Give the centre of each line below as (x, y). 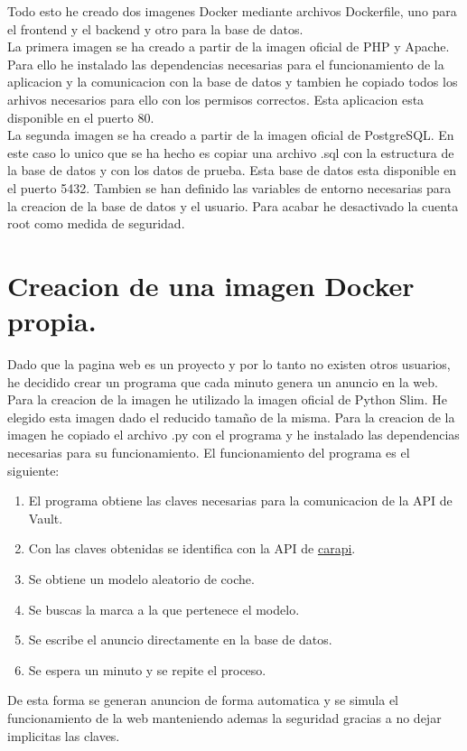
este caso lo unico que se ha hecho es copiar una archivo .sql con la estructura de (231, 152)
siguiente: (33, 470)
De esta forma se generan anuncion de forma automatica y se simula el (203, 700)
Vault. (46, 518)
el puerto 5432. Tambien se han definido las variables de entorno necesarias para (229, 187)
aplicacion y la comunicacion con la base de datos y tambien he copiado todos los (233, 82)
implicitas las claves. (64, 735)
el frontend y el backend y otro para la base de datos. (155, 28)
